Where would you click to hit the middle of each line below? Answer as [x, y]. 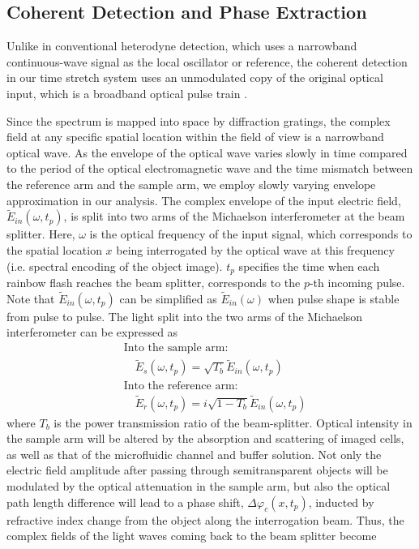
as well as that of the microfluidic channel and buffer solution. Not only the [194, 454]
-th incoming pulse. [357, 282]
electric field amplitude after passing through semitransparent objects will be [197, 470]
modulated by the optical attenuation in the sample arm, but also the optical [199, 485]
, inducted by [341, 502]
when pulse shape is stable [333, 298]
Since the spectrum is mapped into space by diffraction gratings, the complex [199, 120]
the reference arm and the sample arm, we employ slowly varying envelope [191, 184]
